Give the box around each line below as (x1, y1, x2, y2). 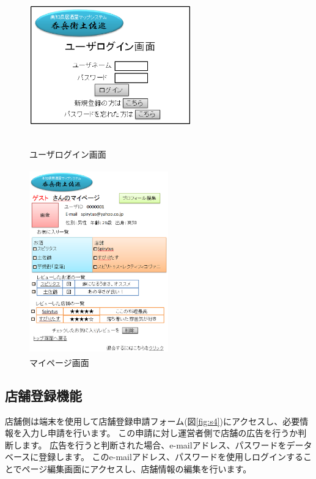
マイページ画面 (29, 356, 89, 368)
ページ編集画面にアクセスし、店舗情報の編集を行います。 (21, 462, 252, 475)
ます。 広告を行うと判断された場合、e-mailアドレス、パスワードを (21, 438, 287, 451)
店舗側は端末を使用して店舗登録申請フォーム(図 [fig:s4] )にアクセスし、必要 (5, 414, 300, 427)
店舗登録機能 (5, 386, 82, 404)
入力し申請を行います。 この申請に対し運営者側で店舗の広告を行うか (21, 426, 298, 439)
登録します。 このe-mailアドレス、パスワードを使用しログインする (39, 450, 303, 463)
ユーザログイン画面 (29, 148, 106, 161)
